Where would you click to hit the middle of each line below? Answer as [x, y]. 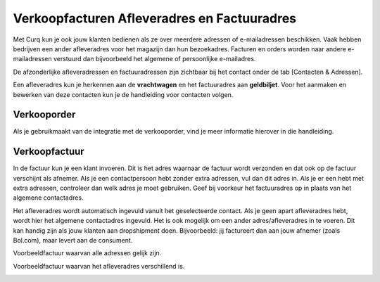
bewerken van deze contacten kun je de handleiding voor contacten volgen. [123, 94]
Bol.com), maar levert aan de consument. [73, 241]
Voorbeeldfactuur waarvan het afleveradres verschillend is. [99, 266]
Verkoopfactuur [49, 152]
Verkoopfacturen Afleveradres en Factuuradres [155, 18]
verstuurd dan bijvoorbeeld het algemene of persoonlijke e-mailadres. [154, 59]
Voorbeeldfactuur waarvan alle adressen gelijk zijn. [87, 253]
